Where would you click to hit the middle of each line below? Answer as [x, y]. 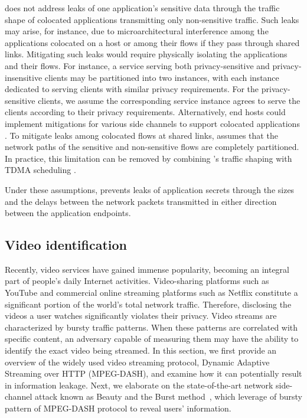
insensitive [24, 77]
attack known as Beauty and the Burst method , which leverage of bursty [168, 396]
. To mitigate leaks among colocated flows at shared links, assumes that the [141, 135]
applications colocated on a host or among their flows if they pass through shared [152, 42]
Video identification [66, 245]
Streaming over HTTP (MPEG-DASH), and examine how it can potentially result [153, 373]
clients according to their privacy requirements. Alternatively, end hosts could [145, 112]
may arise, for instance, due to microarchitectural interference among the [137, 31]
